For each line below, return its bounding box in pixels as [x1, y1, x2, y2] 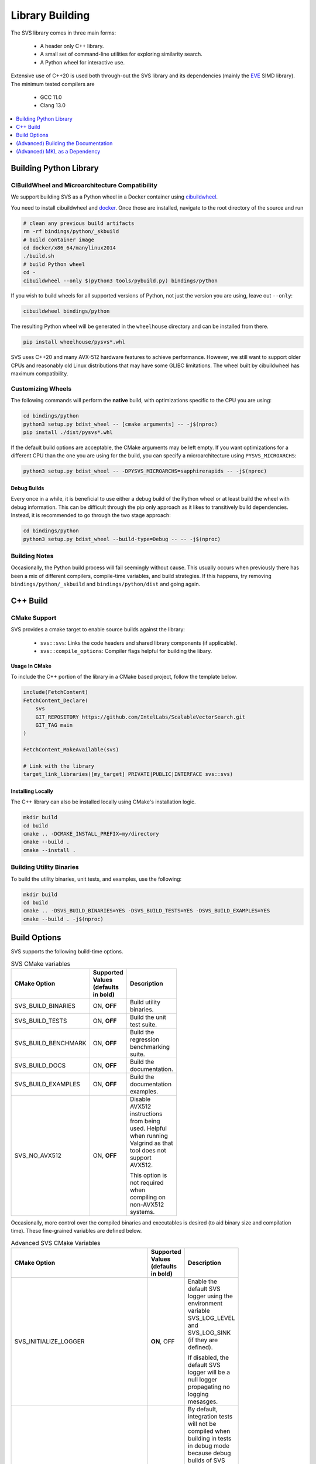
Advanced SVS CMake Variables [11, 1239, 101, 1247]
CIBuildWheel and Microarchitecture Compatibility [11, 182, 157, 190]
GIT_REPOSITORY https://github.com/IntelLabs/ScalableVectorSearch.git [35, 713, 246, 720]
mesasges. [187, 1397, 218, 1405]
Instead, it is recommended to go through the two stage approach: [11, 512, 171, 519]
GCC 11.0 [40, 94, 62, 101]
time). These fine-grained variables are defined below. [11, 1227, 142, 1234]
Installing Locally [11, 788, 54, 795]
